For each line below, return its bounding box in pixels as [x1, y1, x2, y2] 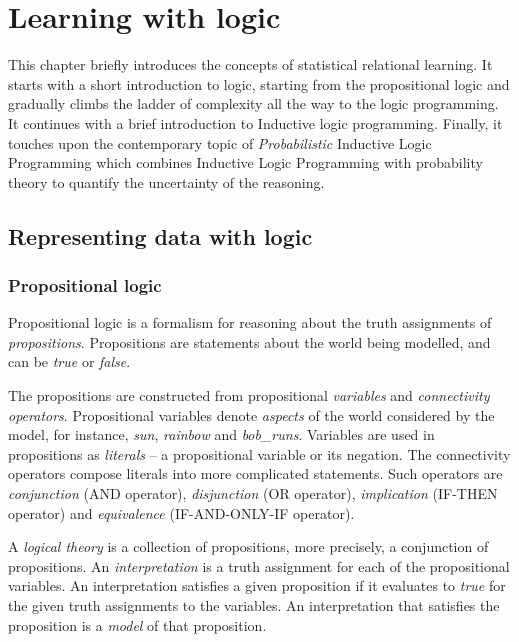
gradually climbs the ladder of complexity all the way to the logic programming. [8, 93, 499, 114]
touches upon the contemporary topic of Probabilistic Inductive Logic [8, 132, 432, 153]
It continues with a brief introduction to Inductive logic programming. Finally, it [8, 112, 503, 133]
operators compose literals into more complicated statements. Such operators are [8, 463, 503, 484]
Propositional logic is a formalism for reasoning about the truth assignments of [8, 312, 492, 333]
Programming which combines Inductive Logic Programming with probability [8, 152, 483, 173]
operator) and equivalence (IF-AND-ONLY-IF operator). [8, 502, 355, 523]
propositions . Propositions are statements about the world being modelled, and [8, 331, 491, 352]
